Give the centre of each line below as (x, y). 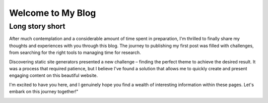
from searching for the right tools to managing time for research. (75, 52)
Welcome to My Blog (53, 13)
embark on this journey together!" (44, 92)
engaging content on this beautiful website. (54, 76)
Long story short (37, 26)
